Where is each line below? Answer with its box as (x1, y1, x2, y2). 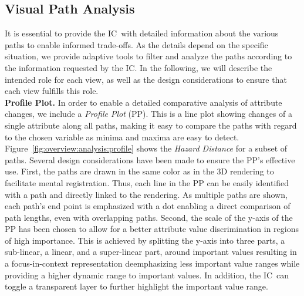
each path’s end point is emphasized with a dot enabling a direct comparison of (5, 200, 291, 212)
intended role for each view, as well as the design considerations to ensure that (5, 73, 287, 85)
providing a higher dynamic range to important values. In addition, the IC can (5, 268, 289, 281)
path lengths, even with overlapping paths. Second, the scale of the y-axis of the (5, 211, 293, 223)
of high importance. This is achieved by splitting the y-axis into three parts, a (5, 234, 285, 246)
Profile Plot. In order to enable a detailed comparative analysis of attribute (5, 96, 282, 108)
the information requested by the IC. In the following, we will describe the (5, 61, 272, 73)
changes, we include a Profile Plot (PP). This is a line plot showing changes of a (5, 107, 292, 120)
